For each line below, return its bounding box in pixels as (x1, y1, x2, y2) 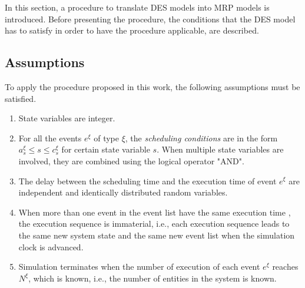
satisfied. (5, 92, 37, 104)
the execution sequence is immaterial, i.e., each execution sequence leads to (18, 217, 290, 230)
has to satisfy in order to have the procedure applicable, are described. (5, 24, 259, 37)
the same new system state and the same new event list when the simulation (18, 229, 295, 241)
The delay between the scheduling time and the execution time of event (18, 174, 277, 187)
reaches (272, 260, 299, 273)
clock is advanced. (18, 240, 84, 253)
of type (94, 131, 119, 144)
